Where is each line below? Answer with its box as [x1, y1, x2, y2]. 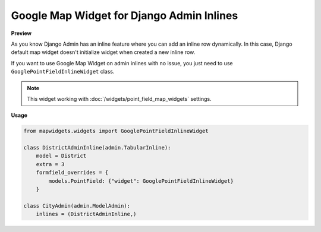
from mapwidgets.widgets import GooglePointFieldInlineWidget [23, 128, 209, 135]
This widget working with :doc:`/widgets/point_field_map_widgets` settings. [27, 95, 212, 102]
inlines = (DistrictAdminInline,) [36, 211, 137, 218]
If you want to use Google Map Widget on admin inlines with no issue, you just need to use [11, 59, 233, 66]
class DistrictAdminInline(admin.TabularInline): [23, 144, 171, 151]
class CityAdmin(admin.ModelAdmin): [23, 202, 131, 209]
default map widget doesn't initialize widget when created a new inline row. [11, 49, 196, 56]
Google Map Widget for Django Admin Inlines [11, 9, 238, 22]
